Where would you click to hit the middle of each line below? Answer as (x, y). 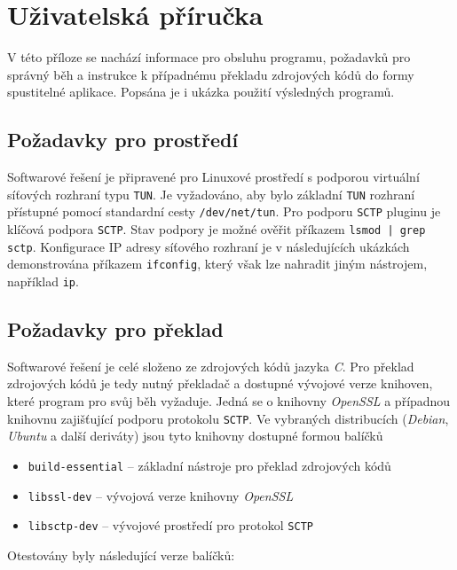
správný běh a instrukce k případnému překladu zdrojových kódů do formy (211, 74)
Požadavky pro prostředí (123, 140)
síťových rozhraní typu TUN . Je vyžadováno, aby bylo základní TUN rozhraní (211, 194)
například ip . (43, 281)
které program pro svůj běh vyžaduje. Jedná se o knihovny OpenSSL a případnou (229, 401)
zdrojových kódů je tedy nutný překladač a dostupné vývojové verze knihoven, (220, 383)
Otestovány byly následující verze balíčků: (121, 554)
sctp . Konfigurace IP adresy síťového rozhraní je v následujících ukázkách (209, 246)
